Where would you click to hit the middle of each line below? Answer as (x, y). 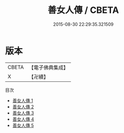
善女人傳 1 (23, 100)
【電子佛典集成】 (48, 67)
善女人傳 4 (23, 119)
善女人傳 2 (23, 107)
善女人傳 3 (23, 113)
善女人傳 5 (23, 125)
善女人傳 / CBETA (83, 10)
